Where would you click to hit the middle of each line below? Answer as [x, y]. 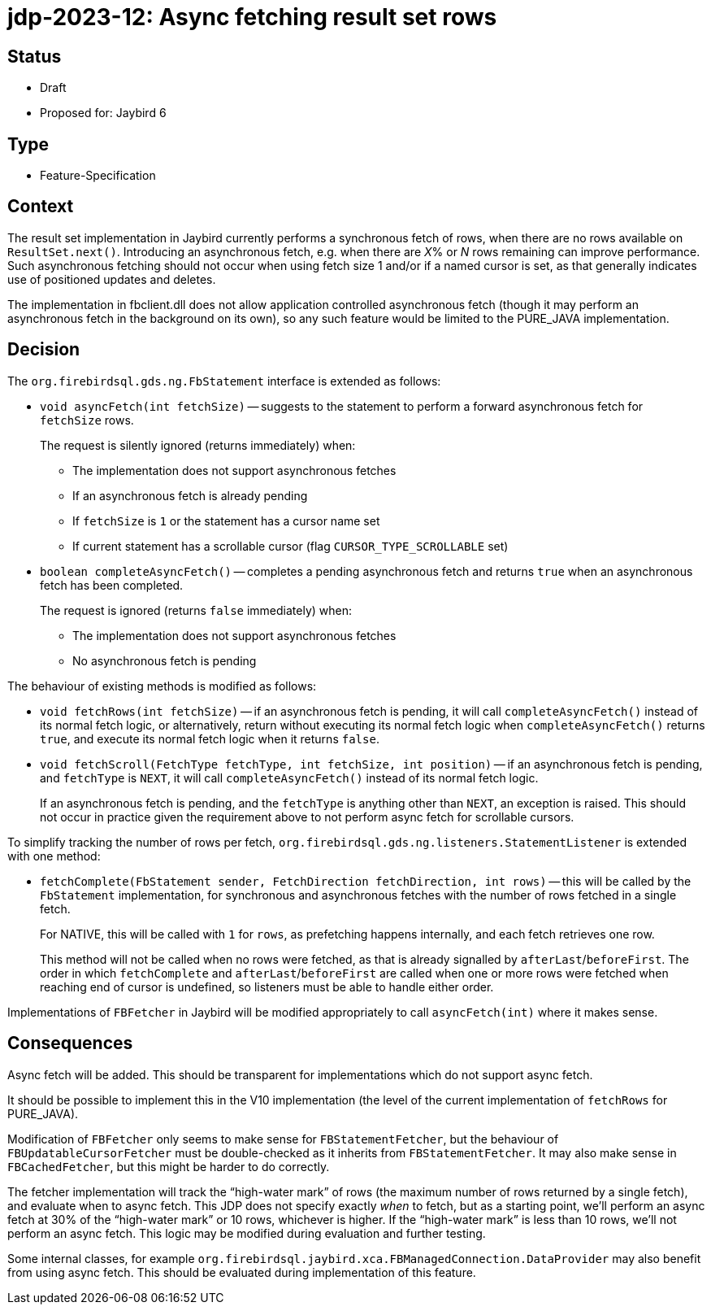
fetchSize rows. [87, 420]
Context [41, 207]
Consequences [70, 1043]
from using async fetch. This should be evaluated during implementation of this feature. [242, 1272]
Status [35, 56]
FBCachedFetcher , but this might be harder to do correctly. [169, 1166]
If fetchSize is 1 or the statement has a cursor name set [226, 520]
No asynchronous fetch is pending [165, 660]
